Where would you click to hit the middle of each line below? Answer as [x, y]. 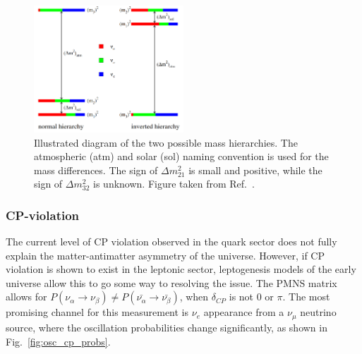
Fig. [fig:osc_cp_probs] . [58, 341]
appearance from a [244, 312]
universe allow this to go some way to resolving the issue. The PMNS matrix [171, 282]
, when [194, 297]
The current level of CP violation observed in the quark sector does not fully [171, 242]
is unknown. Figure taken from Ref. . [174, 184]
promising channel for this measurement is [97, 312]
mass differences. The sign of [96, 170]
